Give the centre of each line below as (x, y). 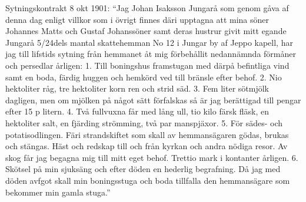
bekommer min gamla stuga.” (58, 192)
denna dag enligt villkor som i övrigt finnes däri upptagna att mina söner (137, 19)
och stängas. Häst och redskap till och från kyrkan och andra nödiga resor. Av (147, 146)
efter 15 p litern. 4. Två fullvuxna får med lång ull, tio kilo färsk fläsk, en (137, 111)
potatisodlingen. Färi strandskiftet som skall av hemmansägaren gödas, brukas (147, 134)
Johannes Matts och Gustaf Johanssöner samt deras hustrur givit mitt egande (146, 31)
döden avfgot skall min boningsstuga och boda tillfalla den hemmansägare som (148, 180)
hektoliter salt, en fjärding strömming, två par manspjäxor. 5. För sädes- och (144, 122)
